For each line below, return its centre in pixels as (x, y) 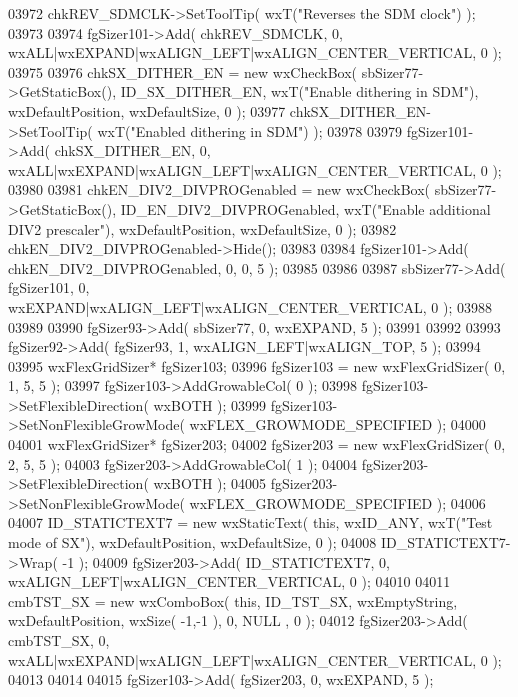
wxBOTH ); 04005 (210, 483)
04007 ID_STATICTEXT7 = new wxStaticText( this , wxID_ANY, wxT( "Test (250, 522)
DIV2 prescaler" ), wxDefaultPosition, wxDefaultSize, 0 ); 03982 (202, 228)
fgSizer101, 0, (49, 287)
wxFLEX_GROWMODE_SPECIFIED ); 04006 (337, 502)
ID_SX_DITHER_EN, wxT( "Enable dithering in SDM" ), (299, 91)
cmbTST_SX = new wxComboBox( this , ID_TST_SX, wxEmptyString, (233, 600)
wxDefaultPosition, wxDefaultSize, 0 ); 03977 (147, 110)
